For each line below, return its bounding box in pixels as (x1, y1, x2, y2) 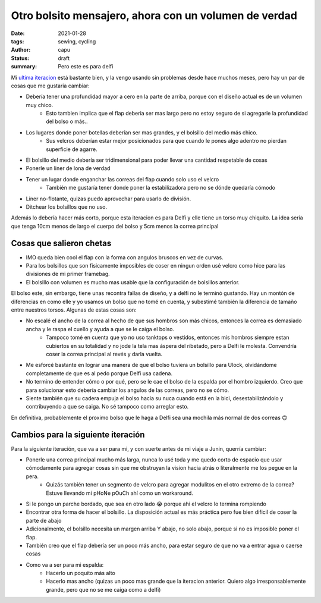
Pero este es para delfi (58, 63, 114, 70)
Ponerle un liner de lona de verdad (26, 165, 111, 172)
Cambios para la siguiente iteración (11, 429, 145, 439)
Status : (11, 54, 30, 62)
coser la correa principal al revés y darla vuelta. (46, 350, 163, 357)
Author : (11, 46, 31, 54)
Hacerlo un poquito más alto (46, 570, 115, 577)
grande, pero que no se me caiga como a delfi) (46, 586, 161, 593)
